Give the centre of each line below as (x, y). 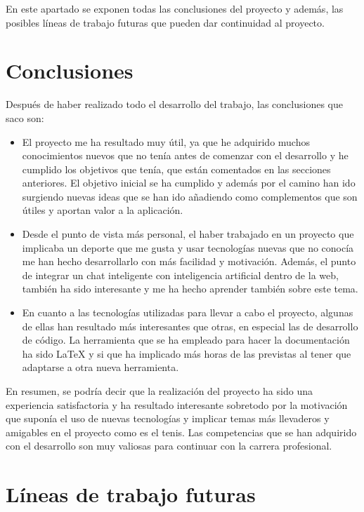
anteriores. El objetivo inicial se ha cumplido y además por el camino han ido (189, 183)
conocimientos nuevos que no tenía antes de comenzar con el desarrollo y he (185, 155)
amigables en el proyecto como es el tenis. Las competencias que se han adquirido (181, 432)
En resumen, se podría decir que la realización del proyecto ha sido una (159, 391)
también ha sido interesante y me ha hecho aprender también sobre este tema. (190, 289)
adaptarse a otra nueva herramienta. (100, 367)
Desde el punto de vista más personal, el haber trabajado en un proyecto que (188, 234)
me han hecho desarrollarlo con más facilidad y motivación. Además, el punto (189, 261)
